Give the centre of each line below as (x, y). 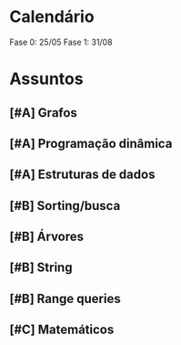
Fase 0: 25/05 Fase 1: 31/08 (61, 42)
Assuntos (46, 79)
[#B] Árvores (47, 237)
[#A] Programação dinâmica (91, 143)
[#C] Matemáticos (62, 330)
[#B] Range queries (65, 298)
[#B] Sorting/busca (65, 206)
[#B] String (41, 268)
